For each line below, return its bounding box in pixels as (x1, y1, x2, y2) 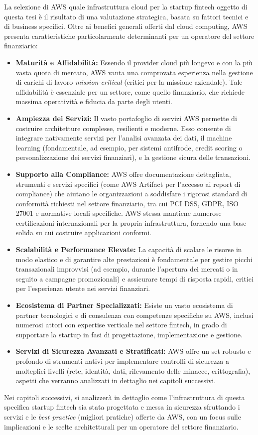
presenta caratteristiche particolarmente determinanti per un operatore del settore (4, 30, 255, 41)
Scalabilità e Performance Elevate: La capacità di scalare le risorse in (15, 244, 242, 255)
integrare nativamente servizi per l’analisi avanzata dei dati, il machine (15, 133, 232, 143)
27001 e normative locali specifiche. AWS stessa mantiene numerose (15, 208, 222, 218)
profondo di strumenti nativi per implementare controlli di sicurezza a (15, 356, 229, 366)
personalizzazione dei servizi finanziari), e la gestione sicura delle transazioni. (15, 152, 251, 162)
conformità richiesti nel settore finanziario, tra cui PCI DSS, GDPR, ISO (15, 198, 239, 208)
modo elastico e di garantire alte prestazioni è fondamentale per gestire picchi (15, 254, 253, 264)
